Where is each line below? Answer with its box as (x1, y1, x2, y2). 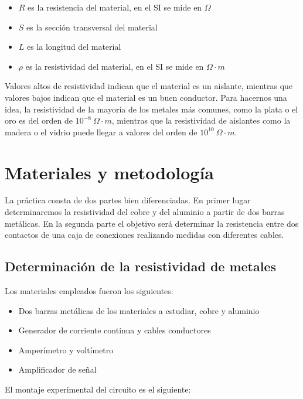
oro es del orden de (5, 114, 73, 127)
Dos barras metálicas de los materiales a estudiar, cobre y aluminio (18, 304, 260, 316)
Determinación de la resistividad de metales (5, 257, 277, 275)
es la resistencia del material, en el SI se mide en (28, 1, 202, 13)
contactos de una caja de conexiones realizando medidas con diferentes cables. (5, 229, 284, 241)
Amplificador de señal (18, 363, 97, 376)
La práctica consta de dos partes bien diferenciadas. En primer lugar (5, 194, 251, 206)
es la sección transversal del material (26, 21, 158, 33)
